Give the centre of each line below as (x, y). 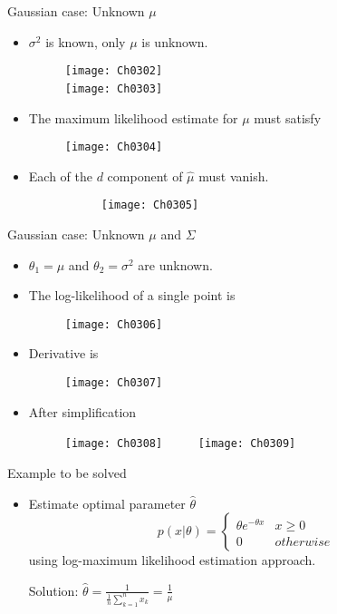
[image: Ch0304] (114, 147)
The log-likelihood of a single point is (132, 295)
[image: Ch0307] (114, 383)
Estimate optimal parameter (107, 503)
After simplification (82, 411)
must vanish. (234, 175)
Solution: (53, 590)
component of (145, 175)
